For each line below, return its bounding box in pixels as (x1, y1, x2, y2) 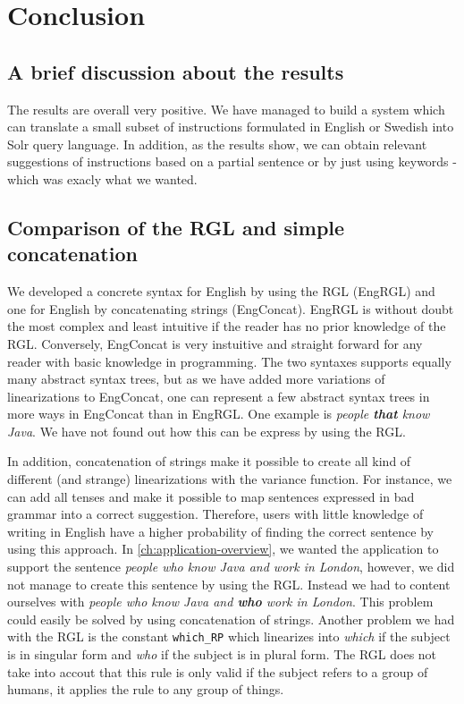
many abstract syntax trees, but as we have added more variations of (7, 369, 385, 388)
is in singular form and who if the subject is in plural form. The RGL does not (7, 645, 437, 664)
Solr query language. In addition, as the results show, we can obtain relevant (7, 134, 427, 153)
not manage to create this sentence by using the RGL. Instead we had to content (7, 574, 451, 593)
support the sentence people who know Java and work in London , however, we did (7, 557, 455, 576)
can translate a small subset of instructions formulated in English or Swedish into (7, 117, 454, 136)
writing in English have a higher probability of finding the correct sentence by (7, 522, 434, 540)
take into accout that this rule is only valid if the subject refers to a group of (7, 662, 428, 681)
